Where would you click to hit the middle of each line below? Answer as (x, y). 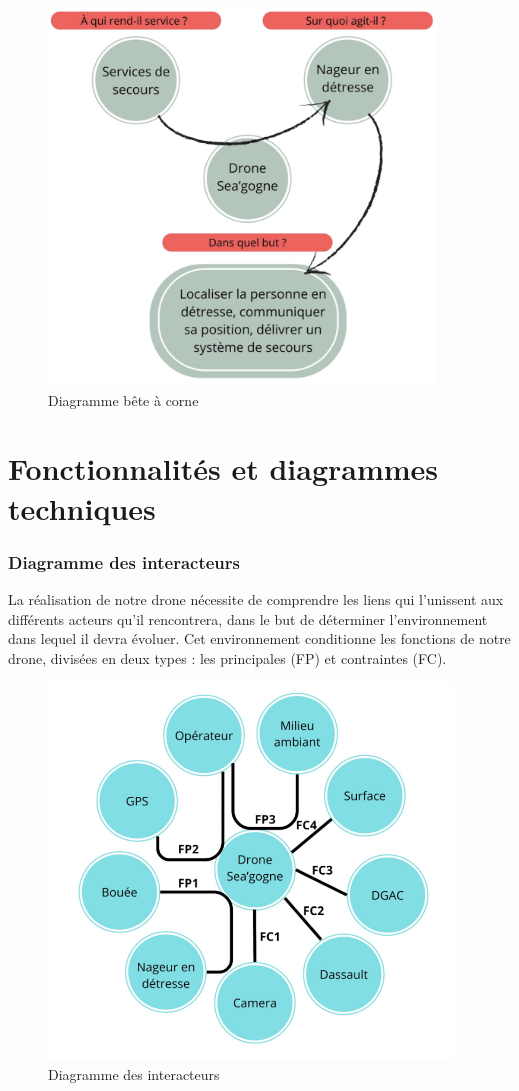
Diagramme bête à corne (123, 399)
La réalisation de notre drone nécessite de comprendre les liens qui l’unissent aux (256, 598)
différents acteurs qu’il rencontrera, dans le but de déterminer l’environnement (248, 618)
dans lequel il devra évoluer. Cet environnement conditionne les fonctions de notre (259, 638)
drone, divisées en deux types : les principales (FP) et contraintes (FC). (227, 657)
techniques (82, 507)
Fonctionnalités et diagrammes (223, 468)
